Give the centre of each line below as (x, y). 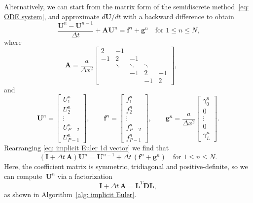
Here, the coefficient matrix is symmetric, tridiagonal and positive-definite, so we (126, 166)
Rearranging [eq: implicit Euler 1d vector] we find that (87, 148)
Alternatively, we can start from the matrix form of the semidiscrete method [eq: (126, 6)
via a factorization (85, 176)
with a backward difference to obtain (179, 16)
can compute (23, 176)
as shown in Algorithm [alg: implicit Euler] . (70, 194)
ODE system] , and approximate (52, 16)
